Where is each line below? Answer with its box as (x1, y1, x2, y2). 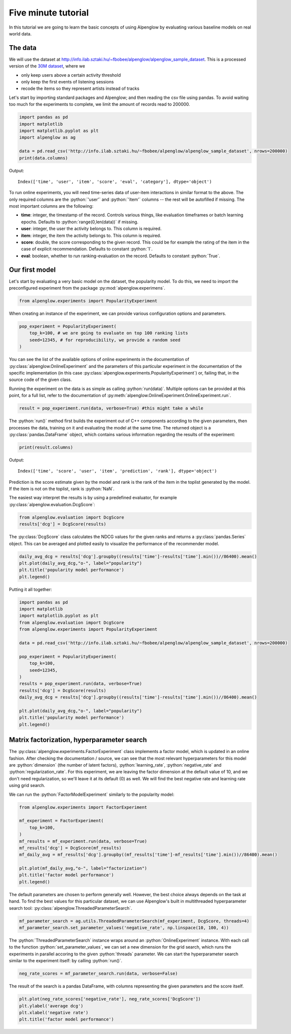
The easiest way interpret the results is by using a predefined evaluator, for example (9, 495, 177, 501)
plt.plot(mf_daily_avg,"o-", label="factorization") (19, 866, 147, 871)
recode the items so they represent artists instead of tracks (21, 85, 140, 92)
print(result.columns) (19, 444, 73, 450)
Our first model (9, 265, 56, 274)
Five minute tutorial (9, 7, 89, 18)
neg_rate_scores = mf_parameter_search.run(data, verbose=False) (19, 971, 178, 976)
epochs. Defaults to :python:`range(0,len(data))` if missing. (21, 219, 139, 225)
